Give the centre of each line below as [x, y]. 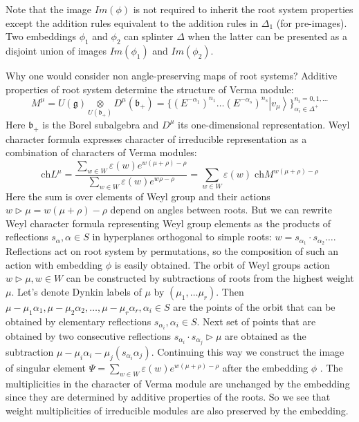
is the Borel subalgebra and [101, 124]
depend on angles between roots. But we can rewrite [221, 210]
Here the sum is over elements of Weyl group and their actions [138, 196]
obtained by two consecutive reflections [88, 335]
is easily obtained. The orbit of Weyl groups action [222, 264]
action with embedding [54, 264]
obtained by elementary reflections [79, 321]
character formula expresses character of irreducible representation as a [156, 138]
